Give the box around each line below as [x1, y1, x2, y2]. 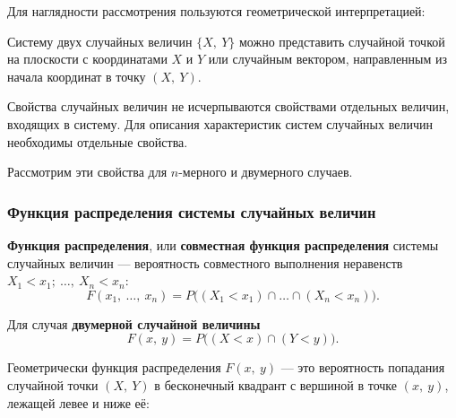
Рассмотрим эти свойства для [7, 162, 168, 181]
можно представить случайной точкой [238, 31, 445, 50]
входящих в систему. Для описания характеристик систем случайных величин [7, 114, 433, 133]
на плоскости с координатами [7, 49, 168, 68]
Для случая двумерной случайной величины [7, 314, 261, 333]
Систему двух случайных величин [7, 31, 193, 50]
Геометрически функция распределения [7, 358, 221, 377]
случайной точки [7, 375, 99, 394]
